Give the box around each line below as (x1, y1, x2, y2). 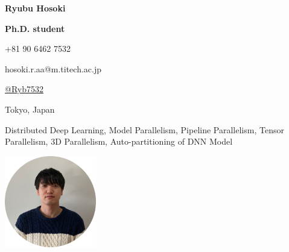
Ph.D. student (5, 22, 65, 34)
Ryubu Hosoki (5, 2, 66, 14)
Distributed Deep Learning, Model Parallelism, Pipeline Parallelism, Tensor (5, 123, 284, 136)
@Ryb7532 (5, 83, 43, 95)
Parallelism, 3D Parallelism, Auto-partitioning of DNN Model (5, 135, 233, 148)
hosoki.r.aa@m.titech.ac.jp (5, 62, 101, 75)
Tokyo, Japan (5, 102, 55, 115)
